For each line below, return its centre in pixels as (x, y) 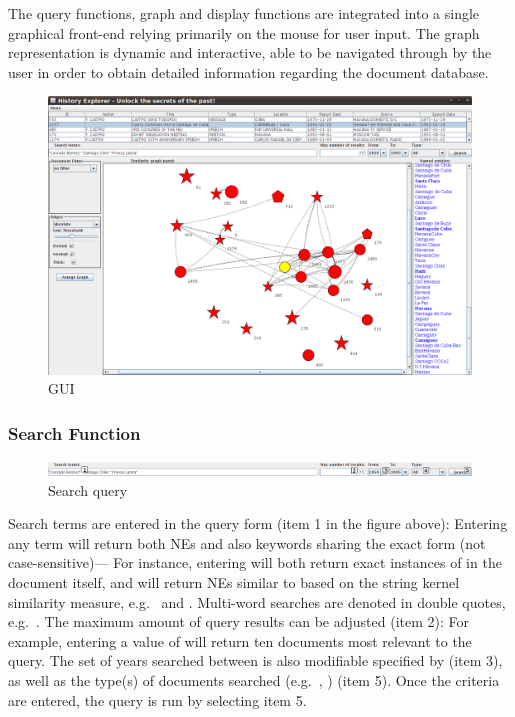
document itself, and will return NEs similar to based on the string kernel (234, 582)
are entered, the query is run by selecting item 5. (157, 699)
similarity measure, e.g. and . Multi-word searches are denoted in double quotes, (257, 601)
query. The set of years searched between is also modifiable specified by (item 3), (255, 660)
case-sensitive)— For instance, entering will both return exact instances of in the (255, 562)
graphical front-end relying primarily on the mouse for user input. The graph (244, 32)
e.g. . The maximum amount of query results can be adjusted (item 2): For (238, 621)
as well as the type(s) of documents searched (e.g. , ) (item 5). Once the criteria (254, 679)
